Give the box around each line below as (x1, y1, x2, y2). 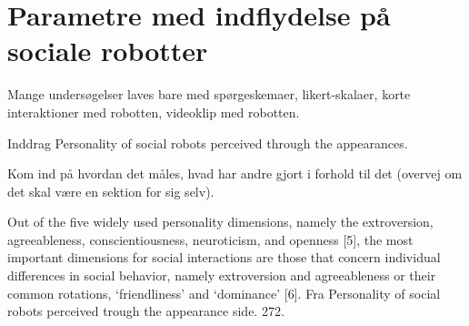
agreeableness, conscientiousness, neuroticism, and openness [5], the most (7, 229, 414, 249)
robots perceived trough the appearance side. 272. (7, 301, 284, 321)
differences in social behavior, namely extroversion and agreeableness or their (7, 266, 436, 285)
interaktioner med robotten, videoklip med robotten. (7, 102, 300, 121)
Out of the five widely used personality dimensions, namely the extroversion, (7, 212, 434, 231)
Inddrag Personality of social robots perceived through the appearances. (7, 133, 408, 152)
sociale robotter (7, 32, 208, 69)
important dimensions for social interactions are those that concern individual (7, 248, 441, 267)
